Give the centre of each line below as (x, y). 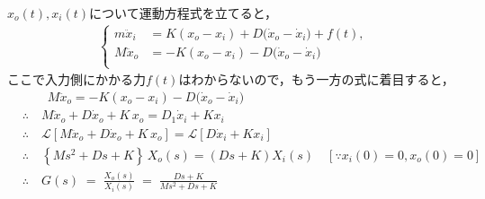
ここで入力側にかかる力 (76, 79)
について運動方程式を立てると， (184, 13)
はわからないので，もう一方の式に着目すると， (316, 79)
